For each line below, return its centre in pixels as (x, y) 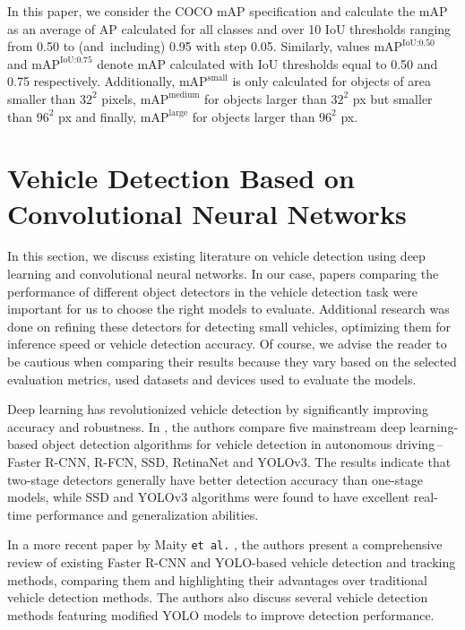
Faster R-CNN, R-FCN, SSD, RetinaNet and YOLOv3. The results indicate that (229, 462)
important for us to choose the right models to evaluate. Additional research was (228, 309)
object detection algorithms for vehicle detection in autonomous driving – (242, 444)
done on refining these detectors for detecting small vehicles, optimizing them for (229, 326)
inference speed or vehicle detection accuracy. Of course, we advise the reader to (227, 344)
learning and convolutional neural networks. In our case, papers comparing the (223, 274)
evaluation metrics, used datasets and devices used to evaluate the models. (212, 379)
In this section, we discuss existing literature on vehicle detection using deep (216, 256)
